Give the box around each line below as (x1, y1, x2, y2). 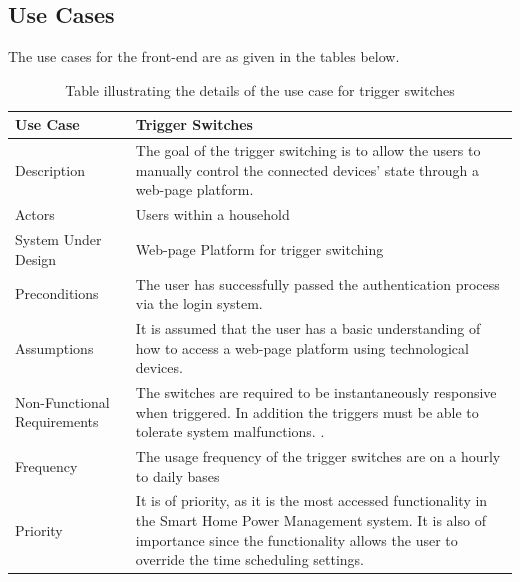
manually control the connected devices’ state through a (135, 159, 480, 180)
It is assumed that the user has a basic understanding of (135, 317, 481, 338)
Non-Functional (15, 391, 110, 412)
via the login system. (135, 293, 263, 314)
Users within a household (135, 204, 290, 225)
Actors (15, 204, 55, 225)
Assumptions (15, 337, 94, 358)
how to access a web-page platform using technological (135, 337, 469, 358)
